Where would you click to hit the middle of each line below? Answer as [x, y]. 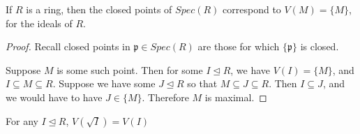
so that [202, 83]
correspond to [252, 9]
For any [22, 120]
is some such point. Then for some [130, 69]
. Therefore [165, 97]
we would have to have [54, 97]
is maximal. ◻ [236, 97]
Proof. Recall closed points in [68, 46]
